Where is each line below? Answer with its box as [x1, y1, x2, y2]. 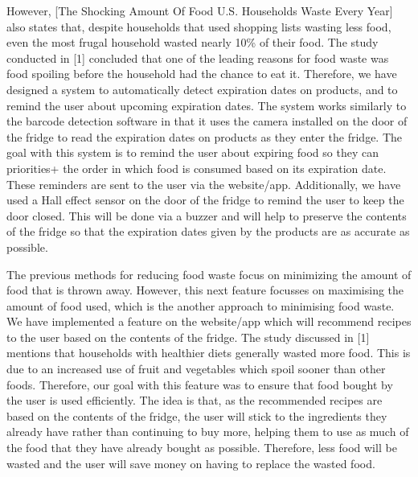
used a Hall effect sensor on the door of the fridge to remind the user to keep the [6, 191, 404, 208]
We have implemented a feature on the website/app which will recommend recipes [6, 313, 412, 330]
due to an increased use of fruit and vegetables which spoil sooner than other [6, 360, 386, 377]
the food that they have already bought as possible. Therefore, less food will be [6, 439, 397, 456]
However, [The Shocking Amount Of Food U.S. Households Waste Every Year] [6, 2, 393, 19]
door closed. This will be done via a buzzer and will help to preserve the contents [6, 207, 407, 224]
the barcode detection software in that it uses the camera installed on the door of [6, 113, 408, 130]
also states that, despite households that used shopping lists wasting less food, [6, 18, 391, 35]
